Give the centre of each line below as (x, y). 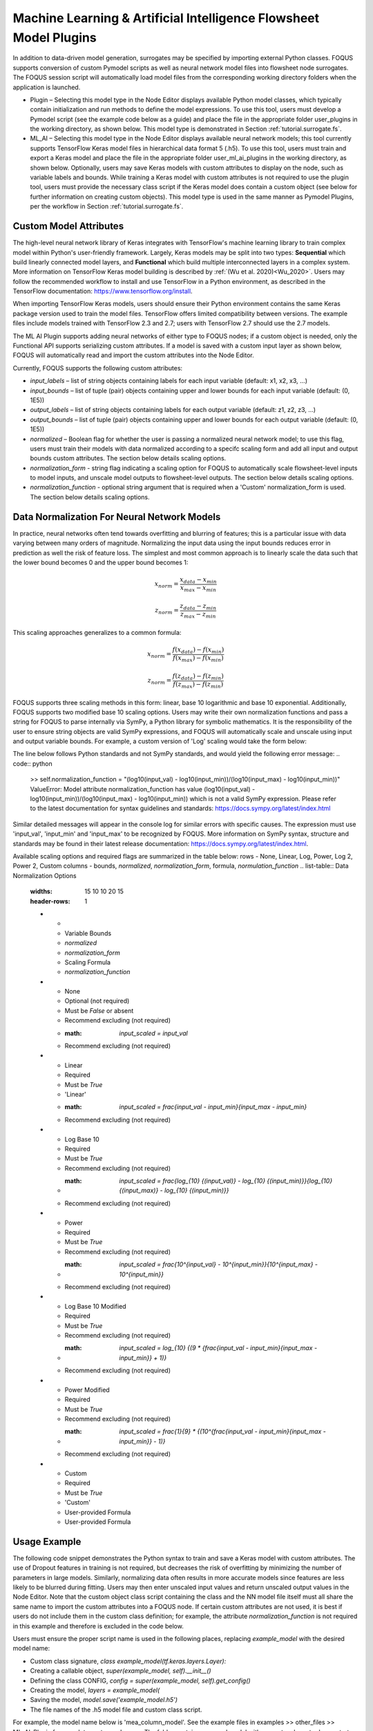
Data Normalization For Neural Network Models (117, 517)
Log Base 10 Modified (96, 1306)
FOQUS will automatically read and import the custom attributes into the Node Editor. (134, 355)
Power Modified (87, 1390)
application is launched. (47, 87)
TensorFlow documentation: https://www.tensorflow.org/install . (103, 292)
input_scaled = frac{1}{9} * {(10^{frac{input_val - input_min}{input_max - (222, 1432)
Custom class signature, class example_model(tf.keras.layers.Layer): (128, 1661)
